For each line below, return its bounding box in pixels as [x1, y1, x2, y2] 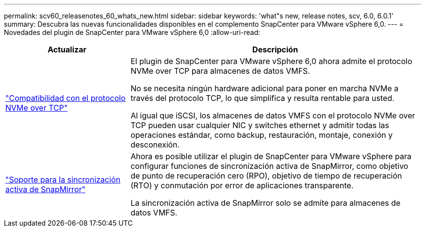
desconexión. [131, 140, 180, 149]
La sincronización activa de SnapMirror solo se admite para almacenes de [131, 198, 401, 208]
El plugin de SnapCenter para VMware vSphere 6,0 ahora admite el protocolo [131, 56, 412, 66]
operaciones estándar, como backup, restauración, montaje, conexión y [131, 130, 393, 140]
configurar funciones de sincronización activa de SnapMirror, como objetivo [131, 161, 409, 171]
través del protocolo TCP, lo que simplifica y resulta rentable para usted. [131, 93, 394, 103]
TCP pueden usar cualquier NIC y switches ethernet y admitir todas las [131, 120, 390, 130]
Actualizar [48, 45, 86, 54]
